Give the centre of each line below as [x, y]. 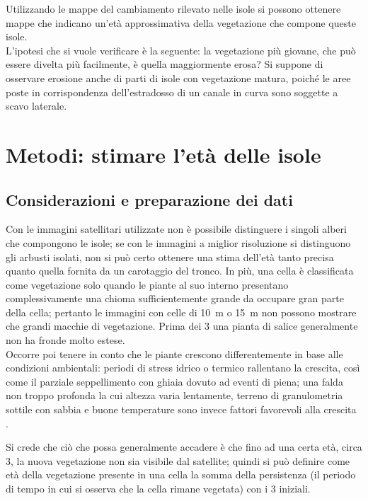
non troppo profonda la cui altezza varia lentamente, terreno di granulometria [174, 395]
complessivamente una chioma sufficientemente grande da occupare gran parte [175, 298]
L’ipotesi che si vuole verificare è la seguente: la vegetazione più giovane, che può [181, 50]
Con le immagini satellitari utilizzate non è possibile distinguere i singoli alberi [176, 229]
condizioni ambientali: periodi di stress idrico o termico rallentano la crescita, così [183, 368]
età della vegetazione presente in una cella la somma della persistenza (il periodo [181, 474]
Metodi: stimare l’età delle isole [163, 154]
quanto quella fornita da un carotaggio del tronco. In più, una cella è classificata [180, 271]
